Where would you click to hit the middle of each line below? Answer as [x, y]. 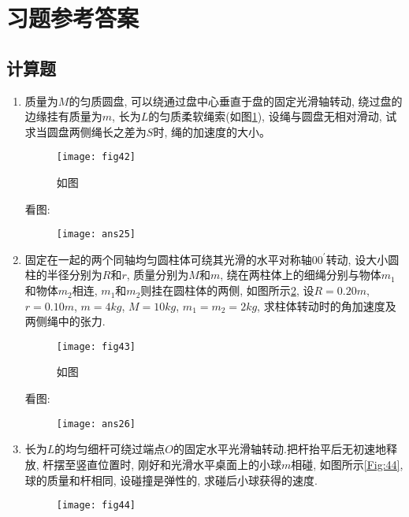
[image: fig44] [96, 506]
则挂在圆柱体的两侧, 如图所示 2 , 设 [227, 290]
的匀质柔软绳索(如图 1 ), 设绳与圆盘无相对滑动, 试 [273, 116]
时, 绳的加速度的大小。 [212, 131]
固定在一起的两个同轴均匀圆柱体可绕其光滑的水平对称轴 [168, 259]
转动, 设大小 [357, 259]
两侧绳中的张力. [65, 321]
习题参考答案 [73, 18]
